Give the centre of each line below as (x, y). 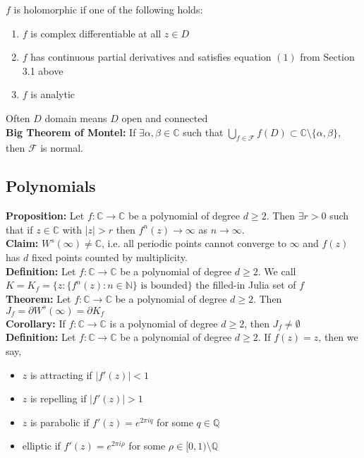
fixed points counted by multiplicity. (109, 257)
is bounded (164, 286)
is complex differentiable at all (96, 33)
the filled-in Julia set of (246, 285)
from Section (327, 57)
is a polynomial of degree (164, 323)
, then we (338, 337)
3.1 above (43, 70)
